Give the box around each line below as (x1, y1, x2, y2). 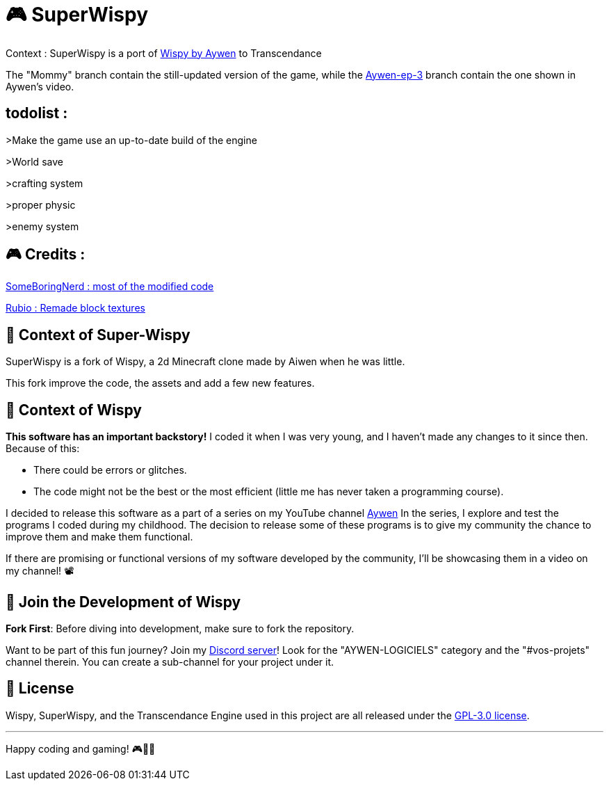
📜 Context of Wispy (6, 401, 142, 419)
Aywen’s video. (6, 80, 74, 93)
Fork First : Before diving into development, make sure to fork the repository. (6, 622, 355, 634)
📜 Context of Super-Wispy (6, 326, 190, 344)
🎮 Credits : (6, 246, 86, 264)
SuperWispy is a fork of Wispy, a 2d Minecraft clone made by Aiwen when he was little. (6, 355, 405, 368)
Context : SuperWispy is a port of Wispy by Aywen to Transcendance (6, 47, 322, 59)
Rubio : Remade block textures (6, 302, 145, 314)
